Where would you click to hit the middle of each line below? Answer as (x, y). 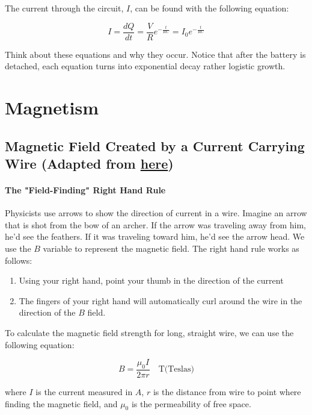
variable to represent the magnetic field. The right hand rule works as (171, 248)
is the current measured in (84, 391)
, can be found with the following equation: (210, 8)
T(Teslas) (176, 370)
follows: (19, 260)
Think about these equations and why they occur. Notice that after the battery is (155, 54)
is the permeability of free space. (191, 403)
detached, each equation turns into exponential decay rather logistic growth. (145, 66)
